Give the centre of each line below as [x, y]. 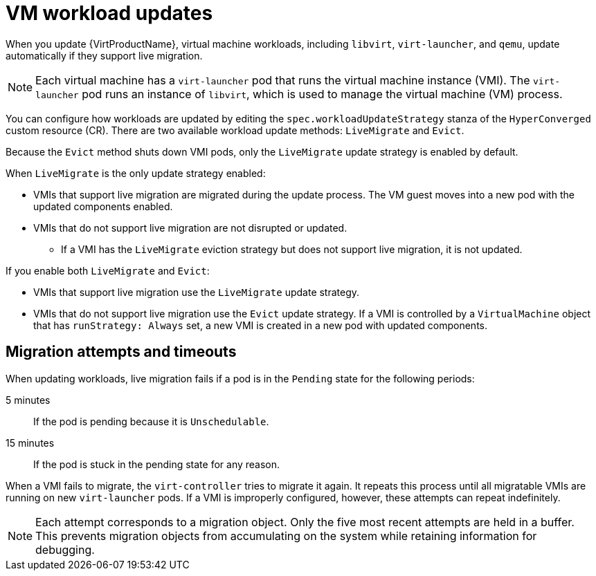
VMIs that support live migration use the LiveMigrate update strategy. [197, 292]
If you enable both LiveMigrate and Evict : [108, 270]
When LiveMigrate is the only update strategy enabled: [136, 173]
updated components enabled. [103, 206]
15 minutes [30, 443]
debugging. [65, 549]
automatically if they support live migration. [104, 55]
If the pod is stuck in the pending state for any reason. [157, 464]
